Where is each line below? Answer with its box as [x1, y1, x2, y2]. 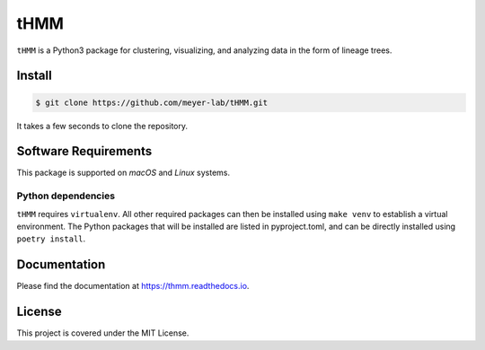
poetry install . [16, 233, 86, 244]
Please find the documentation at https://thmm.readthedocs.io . [16, 281, 250, 292]
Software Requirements [16, 144, 153, 159]
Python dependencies [16, 189, 116, 202]
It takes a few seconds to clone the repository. [16, 120, 189, 131]
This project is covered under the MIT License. [16, 328, 190, 338]
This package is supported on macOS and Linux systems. [16, 167, 231, 179]
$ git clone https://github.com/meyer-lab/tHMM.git [35, 97, 269, 108]
